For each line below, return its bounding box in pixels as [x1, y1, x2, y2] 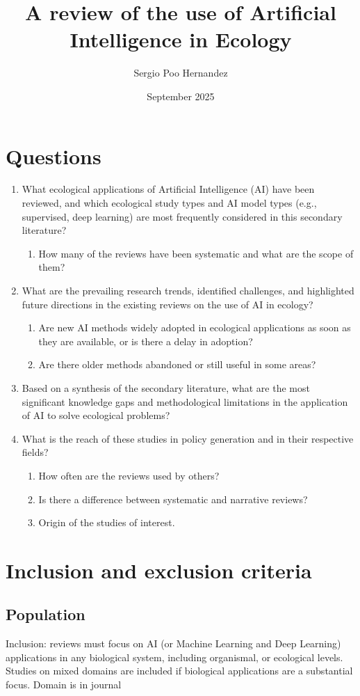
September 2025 [147, 88, 215, 103]
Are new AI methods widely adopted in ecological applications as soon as [38, 320, 351, 335]
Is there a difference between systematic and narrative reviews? [38, 491, 308, 506]
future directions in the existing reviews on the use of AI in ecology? [22, 296, 313, 311]
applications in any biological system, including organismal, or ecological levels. [6, 649, 343, 664]
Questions [6, 141, 101, 170]
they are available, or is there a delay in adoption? [38, 333, 253, 348]
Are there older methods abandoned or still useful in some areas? [38, 357, 316, 372]
